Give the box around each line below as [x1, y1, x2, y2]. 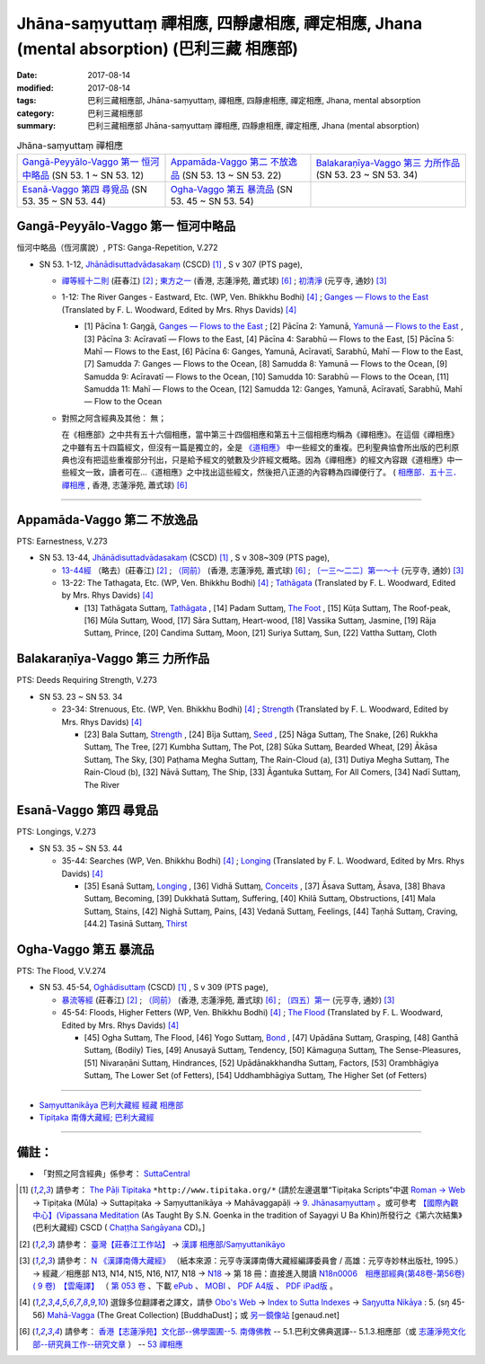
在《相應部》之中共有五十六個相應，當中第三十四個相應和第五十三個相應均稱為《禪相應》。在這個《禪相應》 [61, 430, 459, 440]
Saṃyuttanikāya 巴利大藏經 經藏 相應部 [39, 1099, 184, 1110]
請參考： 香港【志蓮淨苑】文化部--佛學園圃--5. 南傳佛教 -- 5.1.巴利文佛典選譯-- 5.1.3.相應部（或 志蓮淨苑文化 [64, 1326, 466, 1337]
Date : [16, 70, 38, 81]
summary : [16, 120, 57, 130]
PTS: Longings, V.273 [16, 827, 96, 837]
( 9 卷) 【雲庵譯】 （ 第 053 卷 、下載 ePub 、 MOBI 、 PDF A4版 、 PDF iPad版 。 [32, 1280, 339, 1291]
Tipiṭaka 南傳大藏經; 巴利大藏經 [39, 1112, 154, 1122]
